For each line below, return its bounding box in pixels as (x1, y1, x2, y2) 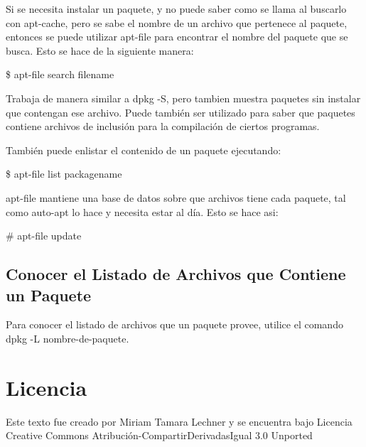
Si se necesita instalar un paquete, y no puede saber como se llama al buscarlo (6, 1, 347, 16)
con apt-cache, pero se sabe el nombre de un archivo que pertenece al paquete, (6, 15, 348, 30)
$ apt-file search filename (6, 67, 114, 82)
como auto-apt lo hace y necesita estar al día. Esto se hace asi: (6, 204, 279, 219)
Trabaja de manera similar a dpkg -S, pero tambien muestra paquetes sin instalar (6, 90, 361, 105)
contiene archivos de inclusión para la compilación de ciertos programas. (6, 119, 320, 134)
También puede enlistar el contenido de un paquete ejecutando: (6, 142, 281, 157)
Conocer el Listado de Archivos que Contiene (6, 263, 346, 285)
